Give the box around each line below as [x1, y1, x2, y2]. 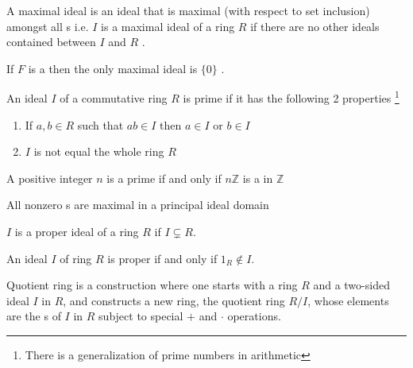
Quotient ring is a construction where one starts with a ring [6, 277, 298, 293]
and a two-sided [313, 277, 390, 293]
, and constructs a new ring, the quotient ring [63, 292, 285, 308]
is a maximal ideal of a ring [101, 17, 235, 34]
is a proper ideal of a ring [14, 223, 139, 239]
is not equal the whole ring [33, 143, 164, 160]
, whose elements [307, 292, 389, 308]
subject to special [98, 308, 183, 324]
